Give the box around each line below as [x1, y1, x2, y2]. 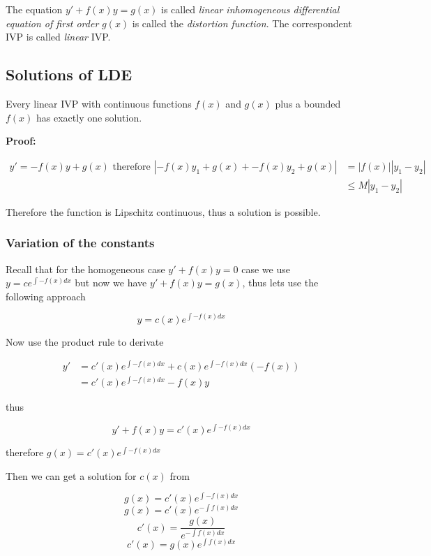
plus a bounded [275, 96, 341, 110]
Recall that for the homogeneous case [6, 261, 165, 276]
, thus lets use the [242, 275, 319, 290]
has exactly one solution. [36, 110, 142, 124]
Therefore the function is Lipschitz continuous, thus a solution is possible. [6, 204, 321, 219]
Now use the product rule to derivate [6, 334, 164, 349]
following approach [6, 288, 86, 303]
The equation [6, 2, 63, 16]
